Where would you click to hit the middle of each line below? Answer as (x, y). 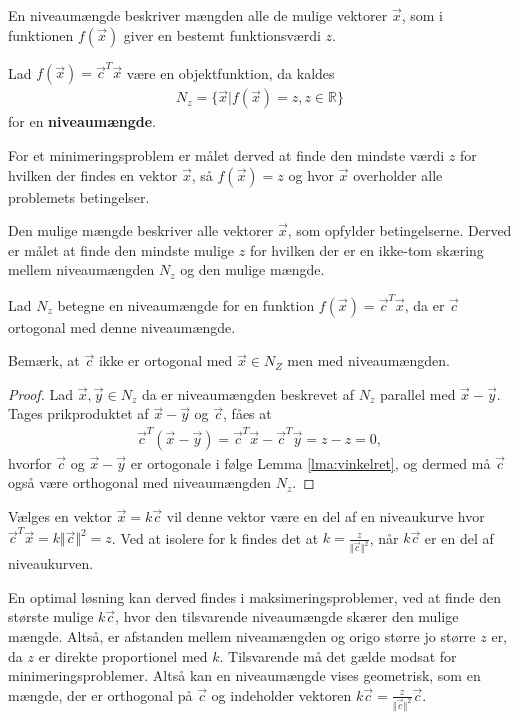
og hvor (311, 174)
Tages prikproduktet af (78, 413)
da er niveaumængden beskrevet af (247, 393)
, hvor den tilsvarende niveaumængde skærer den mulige (287, 616)
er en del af (459, 537)
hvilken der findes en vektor (93, 174)
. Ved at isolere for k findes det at (215, 537)
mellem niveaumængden (81, 269)
